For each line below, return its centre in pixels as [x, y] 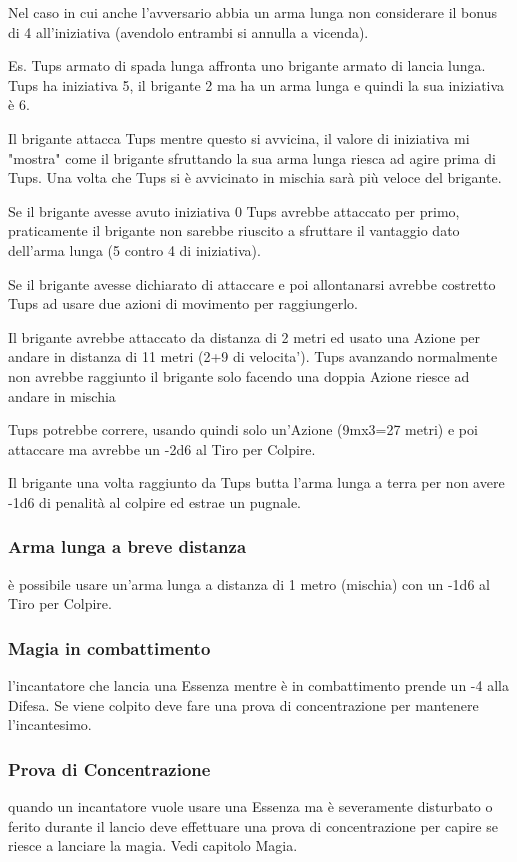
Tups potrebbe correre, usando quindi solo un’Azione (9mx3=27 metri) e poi [243, 429]
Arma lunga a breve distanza [127, 546]
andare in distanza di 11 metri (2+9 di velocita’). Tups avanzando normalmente [253, 356]
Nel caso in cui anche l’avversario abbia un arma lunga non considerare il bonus [252, 12]
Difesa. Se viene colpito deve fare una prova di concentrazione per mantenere [243, 704]
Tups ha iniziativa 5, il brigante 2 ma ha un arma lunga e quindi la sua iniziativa [256, 84]
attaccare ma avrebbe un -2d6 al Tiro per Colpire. [162, 448]
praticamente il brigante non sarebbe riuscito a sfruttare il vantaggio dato [234, 230]
